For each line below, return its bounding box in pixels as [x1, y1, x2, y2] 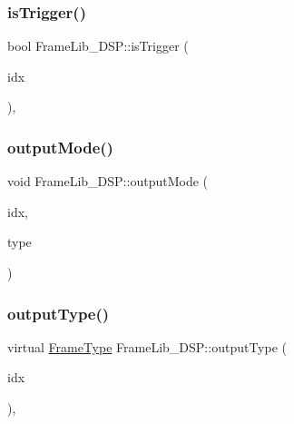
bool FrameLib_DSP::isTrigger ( [7, 36, 189, 55]
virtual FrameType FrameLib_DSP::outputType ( [7, 337, 288, 356]
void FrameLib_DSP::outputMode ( [7, 172, 208, 191]
